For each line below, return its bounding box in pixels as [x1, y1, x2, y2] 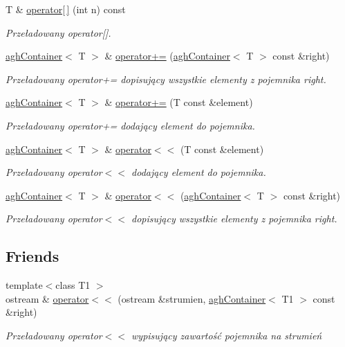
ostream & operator [6, 291, 89, 305]
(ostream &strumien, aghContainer [118, 291, 266, 305]
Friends [6, 245, 59, 267]
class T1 [55, 278, 91, 292]
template [6, 278, 43, 292]
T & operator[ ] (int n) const [6, 2, 126, 16]
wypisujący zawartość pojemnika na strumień [131, 328, 322, 342]
